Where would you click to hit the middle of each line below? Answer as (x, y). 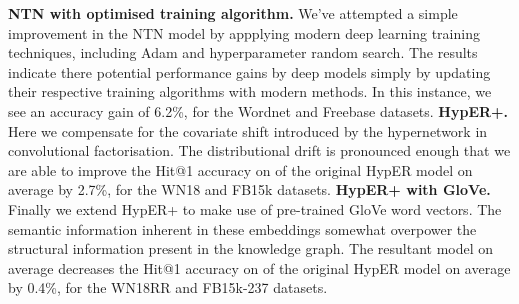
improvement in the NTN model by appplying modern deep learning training (244, 32)
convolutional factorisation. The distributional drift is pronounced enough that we (259, 150)
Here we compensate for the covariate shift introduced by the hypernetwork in (248, 130)
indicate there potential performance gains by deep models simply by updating (249, 71)
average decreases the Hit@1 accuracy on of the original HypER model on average (259, 267)
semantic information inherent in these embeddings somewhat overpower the (242, 228)
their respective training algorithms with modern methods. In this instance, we (250, 91)
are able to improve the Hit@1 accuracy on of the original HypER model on (240, 169)
